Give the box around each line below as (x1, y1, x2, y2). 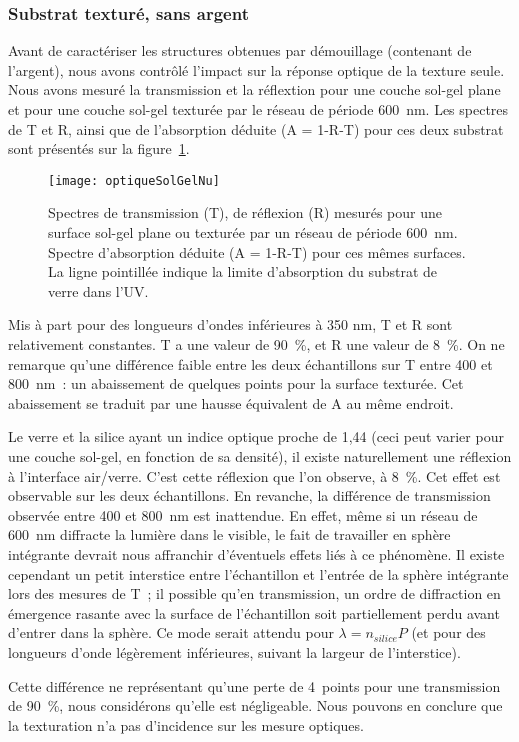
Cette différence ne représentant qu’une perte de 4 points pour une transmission (8, 675, 501, 696)
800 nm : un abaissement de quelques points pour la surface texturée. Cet (8, 373, 464, 394)
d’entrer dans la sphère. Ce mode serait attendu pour (8, 622, 334, 643)
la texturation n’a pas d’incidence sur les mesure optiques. (8, 714, 364, 735)
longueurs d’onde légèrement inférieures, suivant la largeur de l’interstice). (8, 641, 461, 662)
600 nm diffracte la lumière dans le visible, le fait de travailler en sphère (8, 524, 451, 545)
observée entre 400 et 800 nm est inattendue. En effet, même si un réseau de (8, 504, 478, 525)
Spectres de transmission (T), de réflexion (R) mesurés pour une (48, 202, 443, 223)
